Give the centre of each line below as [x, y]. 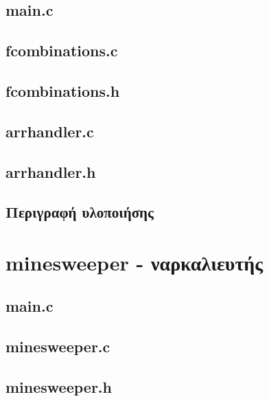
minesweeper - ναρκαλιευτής [134, 262]
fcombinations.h [63, 90]
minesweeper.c [58, 346]
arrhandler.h [51, 171]
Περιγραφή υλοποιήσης [80, 212]
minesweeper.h [59, 387]
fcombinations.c [62, 50]
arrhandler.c [50, 131]
